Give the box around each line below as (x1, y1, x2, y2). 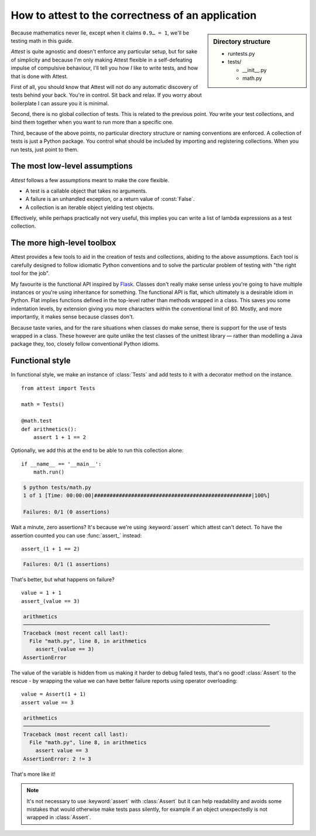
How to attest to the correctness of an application (11, 9, 257, 22)
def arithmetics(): (21, 426, 77, 433)
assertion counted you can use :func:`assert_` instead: (11, 532, 142, 539)
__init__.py (242, 66, 267, 73)
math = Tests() (21, 401, 65, 408)
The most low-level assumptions (11, 161, 133, 171)
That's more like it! (11, 770, 56, 777)
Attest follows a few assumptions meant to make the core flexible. (11, 176, 170, 184)
